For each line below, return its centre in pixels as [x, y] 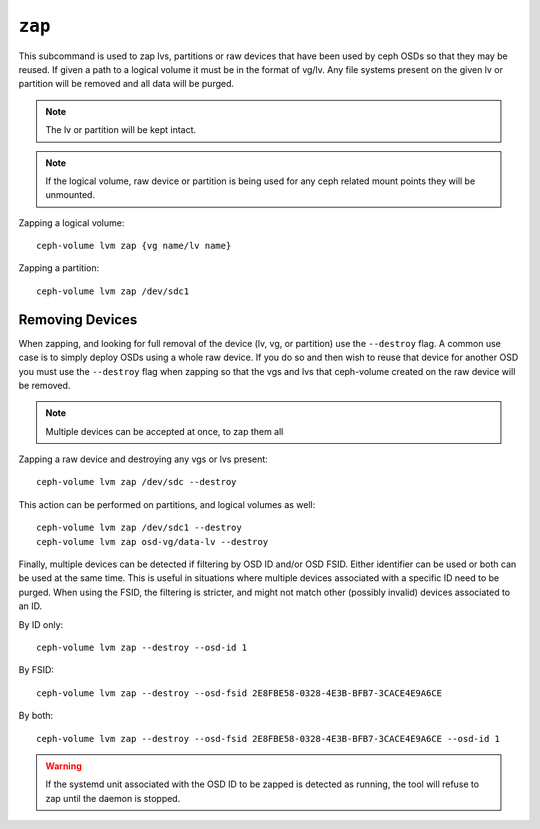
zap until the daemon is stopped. [113, 798]
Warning [63, 766]
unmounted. [70, 195]
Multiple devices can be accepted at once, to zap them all [164, 431]
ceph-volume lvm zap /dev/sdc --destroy [136, 482]
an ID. [30, 606]
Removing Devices [78, 319]
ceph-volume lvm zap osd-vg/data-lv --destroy [152, 541]
